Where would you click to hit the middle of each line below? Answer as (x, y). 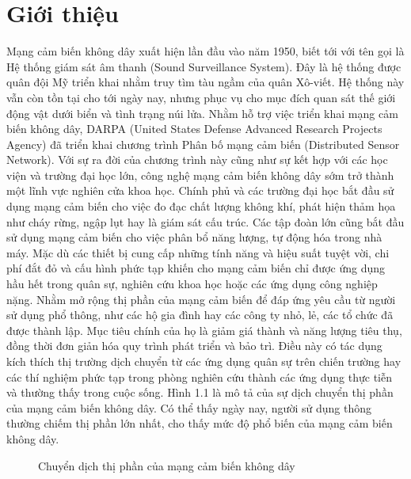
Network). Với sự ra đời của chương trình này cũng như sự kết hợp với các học (197, 160)
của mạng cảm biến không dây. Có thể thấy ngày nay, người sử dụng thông (189, 407)
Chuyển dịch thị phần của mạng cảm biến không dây (167, 465)
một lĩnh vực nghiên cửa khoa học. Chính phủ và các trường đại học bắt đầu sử (200, 190)
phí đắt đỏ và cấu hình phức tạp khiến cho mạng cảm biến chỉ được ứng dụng (196, 268)
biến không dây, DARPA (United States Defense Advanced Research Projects (194, 129)
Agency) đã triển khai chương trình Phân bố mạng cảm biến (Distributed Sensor (203, 144)
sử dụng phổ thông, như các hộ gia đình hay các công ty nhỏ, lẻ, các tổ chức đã (200, 315)
